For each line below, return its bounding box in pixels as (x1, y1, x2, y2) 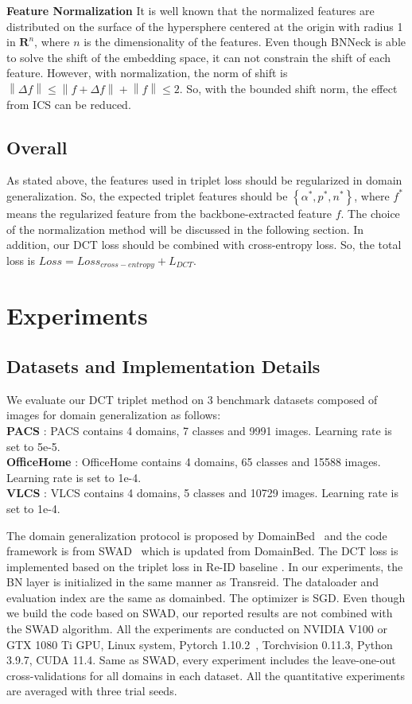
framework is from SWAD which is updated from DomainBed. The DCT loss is (6, 543, 398, 559)
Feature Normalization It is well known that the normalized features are (6, 2, 375, 18)
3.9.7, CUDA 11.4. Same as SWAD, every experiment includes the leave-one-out (6, 651, 396, 668)
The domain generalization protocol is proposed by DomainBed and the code (6, 527, 387, 543)
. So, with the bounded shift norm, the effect (179, 80, 398, 96)
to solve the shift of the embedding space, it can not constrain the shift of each (6, 49, 391, 65)
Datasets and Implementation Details (6, 353, 321, 378)
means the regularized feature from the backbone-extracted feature (6, 204, 332, 221)
